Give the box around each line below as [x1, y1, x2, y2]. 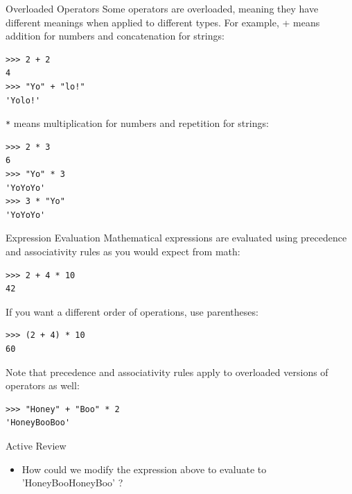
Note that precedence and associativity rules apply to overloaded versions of [6, 364, 328, 379]
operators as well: [6, 378, 80, 393]
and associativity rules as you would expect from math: [6, 244, 240, 258]
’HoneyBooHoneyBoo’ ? [21, 475, 123, 490]
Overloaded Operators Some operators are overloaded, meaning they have [6, 1, 319, 15]
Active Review [6, 438, 67, 452]
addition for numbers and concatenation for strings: [6, 28, 225, 43]
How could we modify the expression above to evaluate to [21, 461, 267, 476]
